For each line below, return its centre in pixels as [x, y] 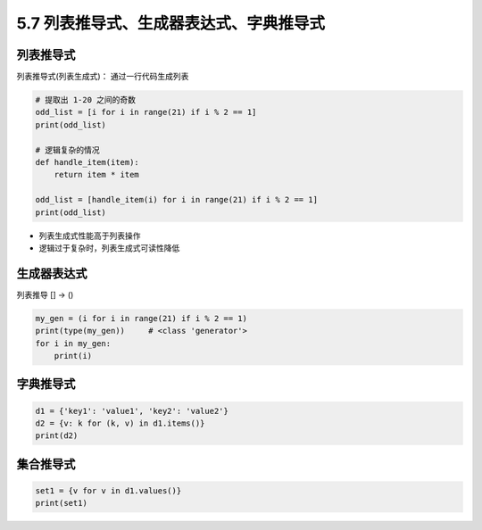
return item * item [97, 175]
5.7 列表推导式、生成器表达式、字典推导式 [171, 23]
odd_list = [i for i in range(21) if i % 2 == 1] [146, 112]
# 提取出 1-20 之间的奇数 [86, 100]
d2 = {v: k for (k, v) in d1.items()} [120, 423]
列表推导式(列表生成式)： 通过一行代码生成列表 [103, 77]
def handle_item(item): [87, 162]
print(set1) [62, 503]
